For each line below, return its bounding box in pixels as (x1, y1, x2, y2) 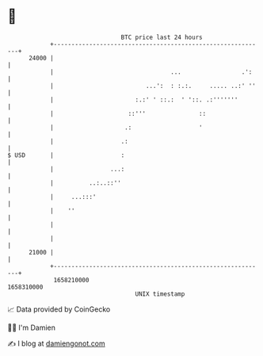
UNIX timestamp (135, 289, 185, 298)
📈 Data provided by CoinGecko (7, 304, 111, 314)
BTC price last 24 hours (120, 33, 203, 41)
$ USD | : (7, 151, 125, 159)
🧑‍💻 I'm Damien (7, 323, 56, 332)
